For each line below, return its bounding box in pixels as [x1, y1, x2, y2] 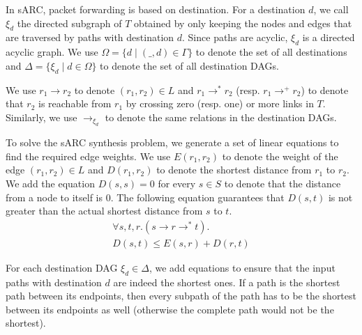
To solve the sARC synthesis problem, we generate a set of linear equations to [6, 135, 339, 150]
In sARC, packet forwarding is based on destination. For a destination [6, 2, 306, 16]
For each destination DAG [6, 260, 118, 274]
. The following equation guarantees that [110, 189, 285, 204]
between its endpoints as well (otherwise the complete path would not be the [6, 302, 334, 316]
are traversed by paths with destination [6, 30, 174, 45]
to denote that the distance [224, 176, 341, 190]
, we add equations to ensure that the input [149, 260, 335, 274]
